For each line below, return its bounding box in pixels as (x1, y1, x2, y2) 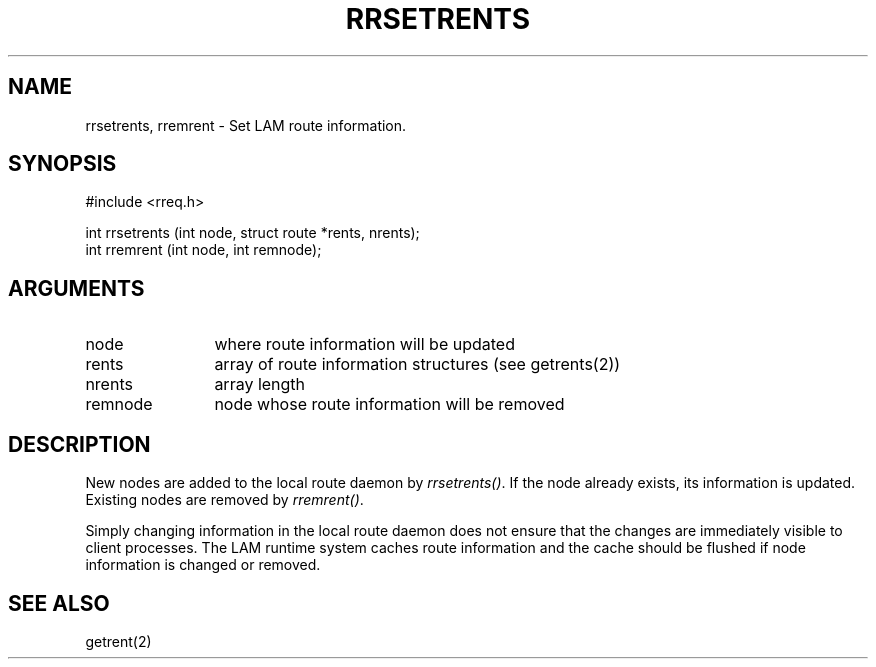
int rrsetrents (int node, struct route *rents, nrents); (85, 224, 420, 242)
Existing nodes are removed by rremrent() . (85, 491, 364, 509)
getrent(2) (85, 632, 152, 650)
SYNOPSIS (8, 151, 117, 177)
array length (214, 374, 306, 395)
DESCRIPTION (8, 431, 151, 457)
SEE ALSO (8, 590, 110, 616)
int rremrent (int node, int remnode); (85, 241, 322, 259)
